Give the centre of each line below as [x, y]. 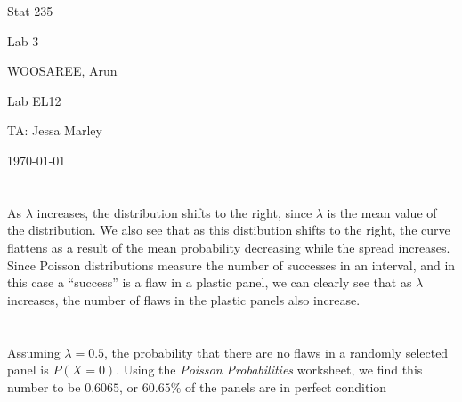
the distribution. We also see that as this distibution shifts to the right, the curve [229, 230]
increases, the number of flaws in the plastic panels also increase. [184, 299]
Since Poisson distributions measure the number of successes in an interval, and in [231, 265]
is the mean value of [382, 212]
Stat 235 [30, 11]
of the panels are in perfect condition [286, 386]
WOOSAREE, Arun [62, 71]
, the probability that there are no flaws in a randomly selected [276, 352]
